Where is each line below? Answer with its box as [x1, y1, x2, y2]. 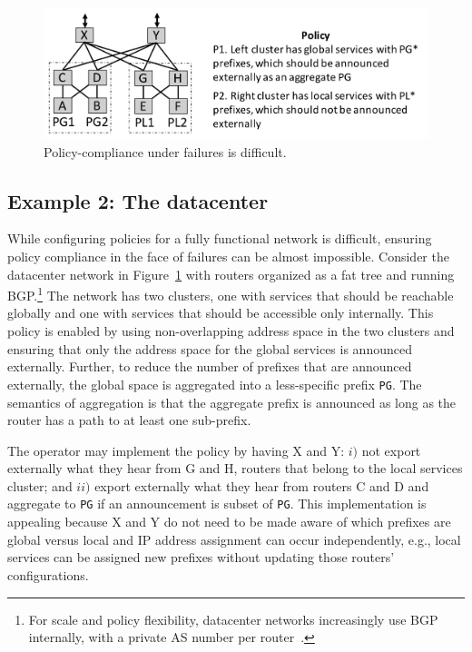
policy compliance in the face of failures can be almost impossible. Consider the [7, 247, 449, 266]
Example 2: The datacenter [7, 186, 269, 214]
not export [361, 440, 421, 459]
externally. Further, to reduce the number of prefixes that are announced [7, 357, 412, 376]
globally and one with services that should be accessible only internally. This [7, 303, 434, 322]
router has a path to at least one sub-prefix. [7, 410, 251, 430]
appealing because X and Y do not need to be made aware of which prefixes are [7, 512, 451, 531]
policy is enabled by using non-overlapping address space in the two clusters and [7, 321, 455, 341]
